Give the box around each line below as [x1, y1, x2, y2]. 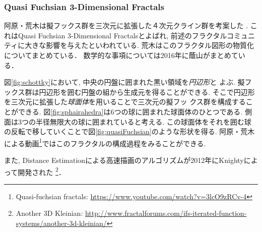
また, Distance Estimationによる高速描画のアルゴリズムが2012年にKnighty [4, 155, 244, 165]
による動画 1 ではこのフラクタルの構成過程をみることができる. [4, 136, 206, 148]
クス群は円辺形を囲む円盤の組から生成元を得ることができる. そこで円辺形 [11, 86, 255, 97]
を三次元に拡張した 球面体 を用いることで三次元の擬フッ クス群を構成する [4, 96, 246, 107]
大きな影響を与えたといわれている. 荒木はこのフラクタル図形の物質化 [25, 40, 254, 50]
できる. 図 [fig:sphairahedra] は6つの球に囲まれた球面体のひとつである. [18, 106, 243, 117]
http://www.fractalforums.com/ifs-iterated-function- [85, 208, 247, 218]
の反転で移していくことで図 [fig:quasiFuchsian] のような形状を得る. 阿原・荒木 [4, 126, 255, 137]
